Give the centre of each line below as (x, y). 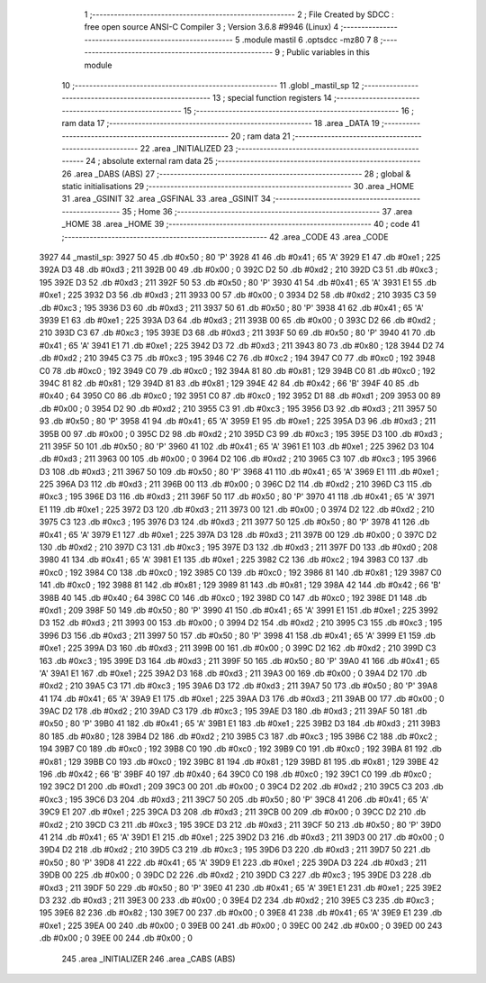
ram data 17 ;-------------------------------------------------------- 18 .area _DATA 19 (220, 123)
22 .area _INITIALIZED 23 (187, 148)
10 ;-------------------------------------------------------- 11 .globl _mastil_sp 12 (211, 85)
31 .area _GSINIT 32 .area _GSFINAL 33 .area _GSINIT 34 (166, 199)
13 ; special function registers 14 (272, 98)
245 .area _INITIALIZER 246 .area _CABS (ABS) (148, 959)
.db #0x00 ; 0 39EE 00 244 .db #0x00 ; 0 (116, 938)
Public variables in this (328, 52)
